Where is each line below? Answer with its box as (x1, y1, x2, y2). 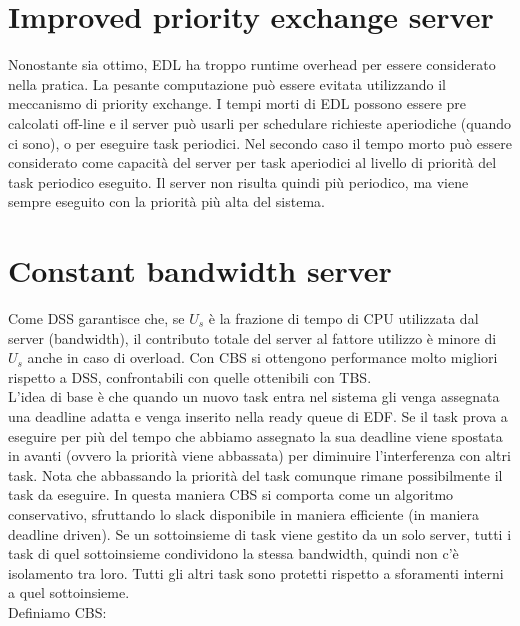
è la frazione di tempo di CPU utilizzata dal (208, 308, 479, 328)
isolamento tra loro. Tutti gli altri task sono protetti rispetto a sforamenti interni (8, 562, 504, 583)
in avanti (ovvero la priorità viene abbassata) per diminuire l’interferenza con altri (8, 445, 511, 466)
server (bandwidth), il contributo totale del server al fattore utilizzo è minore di (8, 327, 497, 348)
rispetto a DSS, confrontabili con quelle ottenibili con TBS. (8, 366, 372, 387)
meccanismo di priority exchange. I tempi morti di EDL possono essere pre (8, 93, 467, 114)
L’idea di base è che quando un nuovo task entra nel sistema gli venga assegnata (8, 386, 500, 407)
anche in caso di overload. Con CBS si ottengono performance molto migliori (27, 347, 498, 368)
